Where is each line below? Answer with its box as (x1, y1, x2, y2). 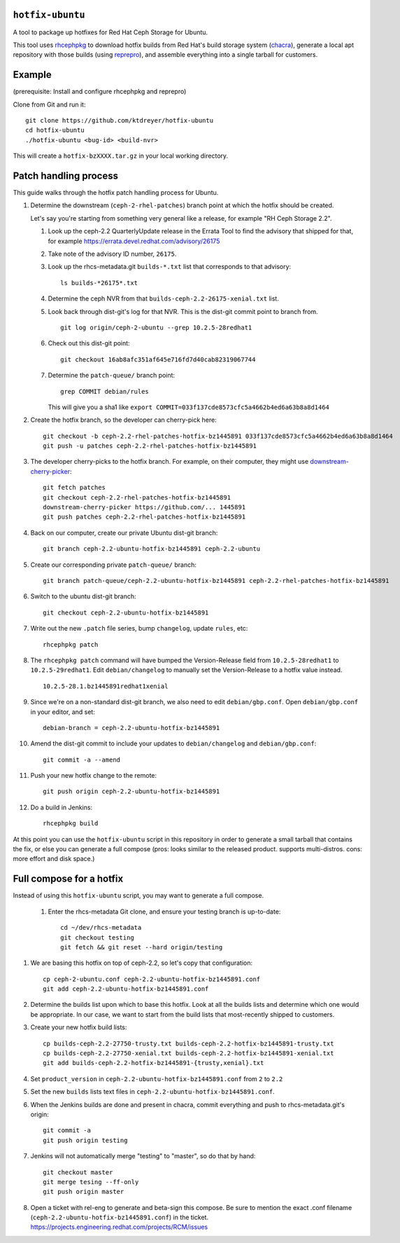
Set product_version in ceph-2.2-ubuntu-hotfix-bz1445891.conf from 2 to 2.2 (30, 1074, 283, 1083)
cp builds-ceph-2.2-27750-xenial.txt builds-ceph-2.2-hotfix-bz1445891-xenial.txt (43, 1050, 334, 1057)
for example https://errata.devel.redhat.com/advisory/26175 (48, 237, 220, 245)
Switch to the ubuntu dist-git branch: (30, 592, 136, 600)
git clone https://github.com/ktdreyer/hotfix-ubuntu (25, 116, 213, 124)
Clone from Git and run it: (13, 100, 86, 109)
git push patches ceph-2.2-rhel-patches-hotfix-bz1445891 (43, 513, 246, 521)
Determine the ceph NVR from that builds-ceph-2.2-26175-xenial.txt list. (48, 294, 279, 303)
